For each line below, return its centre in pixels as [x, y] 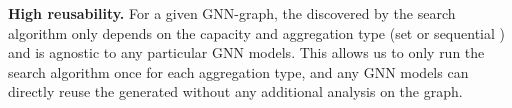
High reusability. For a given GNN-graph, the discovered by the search [232, 13]
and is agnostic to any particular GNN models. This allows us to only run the [246, 52]
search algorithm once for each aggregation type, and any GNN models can [238, 71]
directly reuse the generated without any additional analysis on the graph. [235, 91]
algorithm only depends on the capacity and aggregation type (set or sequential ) [256, 32]
